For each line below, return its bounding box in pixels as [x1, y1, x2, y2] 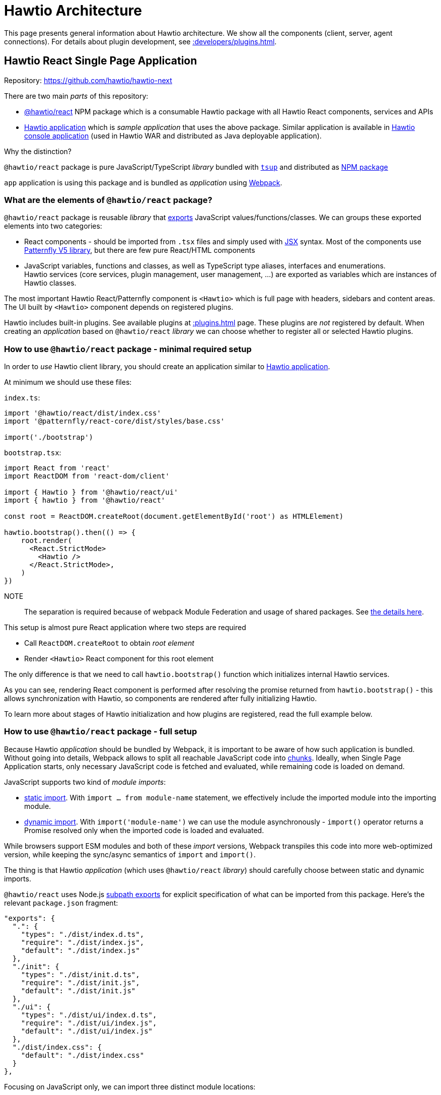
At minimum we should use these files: [4, 378, 132, 387]
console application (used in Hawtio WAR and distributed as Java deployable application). [24, 131, 322, 140]
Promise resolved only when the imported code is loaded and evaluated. [24, 826, 264, 835]
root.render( [21, 536, 72, 545]
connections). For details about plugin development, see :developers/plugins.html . [4, 37, 277, 46]
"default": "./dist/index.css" [21, 1051, 144, 1059]
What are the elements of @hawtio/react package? [4, 194, 212, 205]
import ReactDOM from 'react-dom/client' [4, 472, 170, 481]
